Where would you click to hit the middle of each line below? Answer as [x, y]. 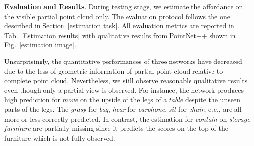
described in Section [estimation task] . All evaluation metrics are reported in [119, 26]
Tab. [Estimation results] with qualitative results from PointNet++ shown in [120, 35]
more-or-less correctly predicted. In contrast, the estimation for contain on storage [127, 118]
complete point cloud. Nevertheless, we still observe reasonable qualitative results [126, 80]
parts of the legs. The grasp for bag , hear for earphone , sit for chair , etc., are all [123, 109]
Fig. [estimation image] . [40, 45]
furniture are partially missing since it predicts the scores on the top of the [116, 128]
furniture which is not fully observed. [60, 137]
